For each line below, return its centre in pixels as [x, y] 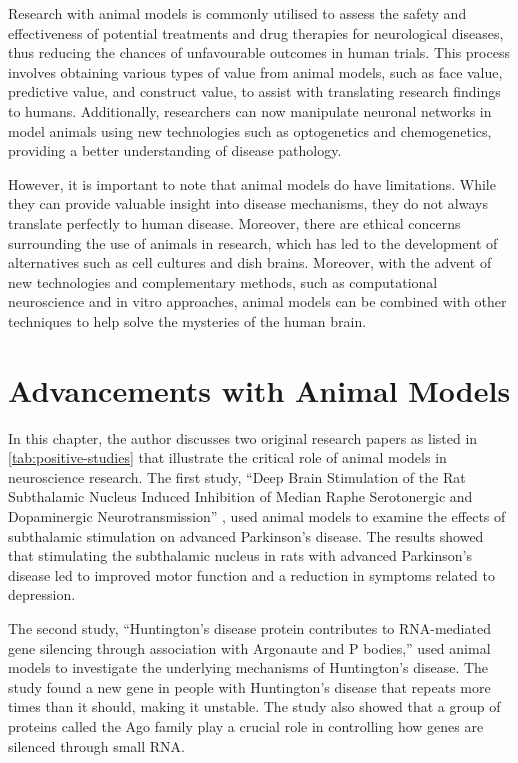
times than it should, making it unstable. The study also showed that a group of [254, 706]
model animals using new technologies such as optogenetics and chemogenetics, [250, 130]
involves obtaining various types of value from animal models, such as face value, [255, 71]
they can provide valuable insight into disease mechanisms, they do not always [248, 203]
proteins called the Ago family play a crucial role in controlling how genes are [246, 725]
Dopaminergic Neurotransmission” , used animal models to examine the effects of [257, 516]
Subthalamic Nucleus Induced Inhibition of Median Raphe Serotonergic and [240, 496]
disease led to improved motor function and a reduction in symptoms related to [251, 574]
